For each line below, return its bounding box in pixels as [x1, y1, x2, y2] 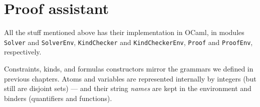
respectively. [4, 46, 42, 57]
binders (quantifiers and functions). [4, 92, 112, 103]
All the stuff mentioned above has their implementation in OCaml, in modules [4, 27, 244, 37]
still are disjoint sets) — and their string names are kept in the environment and [4, 83, 251, 93]
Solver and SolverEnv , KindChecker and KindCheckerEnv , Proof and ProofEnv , [4, 36, 253, 47]
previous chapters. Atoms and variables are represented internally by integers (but [4, 73, 256, 83]
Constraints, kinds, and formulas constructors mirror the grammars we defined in [4, 63, 253, 73]
